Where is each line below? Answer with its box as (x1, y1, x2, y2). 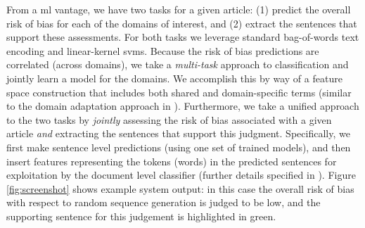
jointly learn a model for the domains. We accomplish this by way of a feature (6, 70, 342, 85)
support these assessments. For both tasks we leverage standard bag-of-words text (6, 30, 359, 44)
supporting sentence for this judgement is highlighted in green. (6, 208, 276, 223)
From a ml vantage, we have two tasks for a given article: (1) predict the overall (6, 2, 351, 16)
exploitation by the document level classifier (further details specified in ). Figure (6, 167, 356, 182)
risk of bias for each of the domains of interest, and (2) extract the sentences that (6, 15, 357, 30)
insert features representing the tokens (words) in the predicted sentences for (6, 153, 337, 168)
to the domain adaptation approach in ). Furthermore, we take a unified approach (6, 99, 359, 113)
